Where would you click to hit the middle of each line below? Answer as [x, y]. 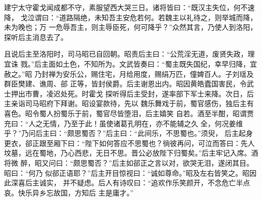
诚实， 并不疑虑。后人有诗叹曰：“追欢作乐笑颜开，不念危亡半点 [145, 183]
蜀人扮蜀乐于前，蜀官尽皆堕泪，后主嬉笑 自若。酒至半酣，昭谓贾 [146, 113]
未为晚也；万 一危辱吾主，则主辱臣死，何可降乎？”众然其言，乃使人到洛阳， [131, 27]
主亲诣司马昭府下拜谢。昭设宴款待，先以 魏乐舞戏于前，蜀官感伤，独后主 [125, 103]
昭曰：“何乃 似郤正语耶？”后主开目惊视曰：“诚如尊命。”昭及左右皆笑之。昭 [127, 172]
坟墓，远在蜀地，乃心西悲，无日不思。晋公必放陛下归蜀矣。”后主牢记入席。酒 [131, 153]
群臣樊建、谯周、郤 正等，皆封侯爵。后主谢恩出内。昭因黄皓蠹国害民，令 [125, 84]
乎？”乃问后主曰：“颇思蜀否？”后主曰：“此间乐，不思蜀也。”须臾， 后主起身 [128, 133]
